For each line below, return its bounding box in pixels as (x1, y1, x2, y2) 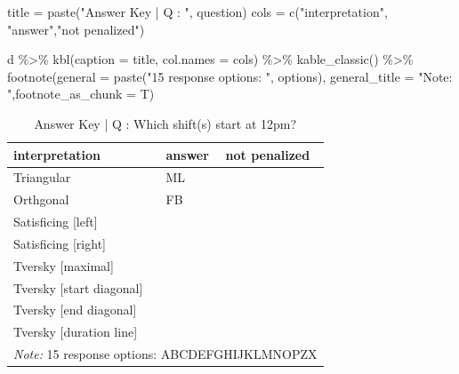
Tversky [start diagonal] (13, 278, 143, 297)
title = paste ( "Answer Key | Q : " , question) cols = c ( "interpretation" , (7, 3, 388, 20)
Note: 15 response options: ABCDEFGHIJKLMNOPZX (13, 345, 318, 363)
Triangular (13, 168, 71, 187)
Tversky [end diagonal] (13, 300, 137, 319)
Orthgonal (13, 190, 69, 209)
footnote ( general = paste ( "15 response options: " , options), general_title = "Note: (7, 67, 453, 85)
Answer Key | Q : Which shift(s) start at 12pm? (34, 114, 297, 132)
